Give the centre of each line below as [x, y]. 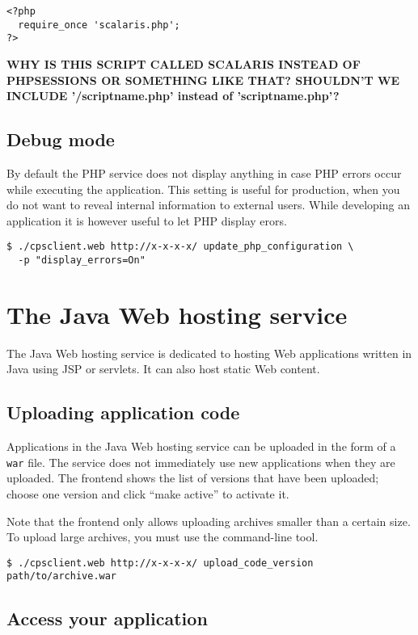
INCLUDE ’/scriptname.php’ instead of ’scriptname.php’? [173, 96]
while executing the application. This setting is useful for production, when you [203, 189]
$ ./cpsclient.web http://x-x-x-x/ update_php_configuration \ [180, 247]
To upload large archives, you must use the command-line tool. [163, 537]
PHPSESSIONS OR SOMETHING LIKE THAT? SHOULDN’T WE [203, 80]
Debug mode [61, 139]
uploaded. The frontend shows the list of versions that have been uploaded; [193, 478]
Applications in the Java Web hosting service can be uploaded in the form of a [201, 446]
